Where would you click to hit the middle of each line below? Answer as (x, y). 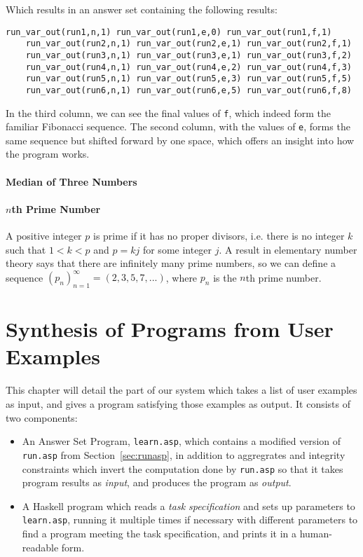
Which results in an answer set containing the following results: (142, 9)
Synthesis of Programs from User (170, 329)
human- (316, 533)
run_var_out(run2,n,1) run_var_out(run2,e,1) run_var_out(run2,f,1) (189, 44)
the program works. (48, 154)
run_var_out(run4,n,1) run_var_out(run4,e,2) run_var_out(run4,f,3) (189, 67)
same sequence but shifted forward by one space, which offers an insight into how (180, 140)
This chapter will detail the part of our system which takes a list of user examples (181, 390)
